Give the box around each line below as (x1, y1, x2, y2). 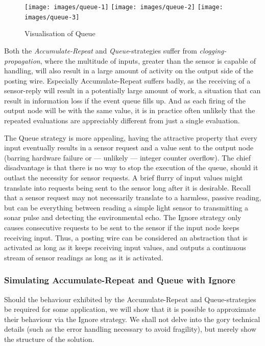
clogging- (199, 45, 227, 56)
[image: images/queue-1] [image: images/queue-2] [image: (25, 4, 223, 11)
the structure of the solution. (4, 333, 94, 344)
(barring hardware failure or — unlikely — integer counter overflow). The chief (4, 152, 251, 163)
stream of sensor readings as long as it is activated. (4, 252, 163, 262)
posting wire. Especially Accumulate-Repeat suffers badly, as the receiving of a (4, 75, 251, 86)
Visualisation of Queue (25, 28, 95, 39)
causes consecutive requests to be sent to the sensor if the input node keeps (4, 222, 239, 232)
